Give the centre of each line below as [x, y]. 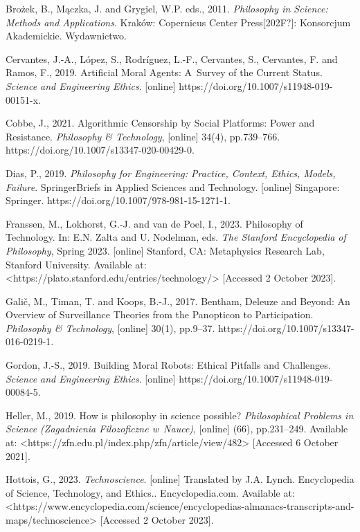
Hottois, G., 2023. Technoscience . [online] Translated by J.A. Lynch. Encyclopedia [180, 479]
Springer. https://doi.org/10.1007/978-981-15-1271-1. [118, 200]
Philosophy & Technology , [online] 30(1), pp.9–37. [110, 328]
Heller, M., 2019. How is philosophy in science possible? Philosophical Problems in [180, 415]
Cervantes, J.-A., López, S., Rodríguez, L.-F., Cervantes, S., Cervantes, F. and [172, 58]
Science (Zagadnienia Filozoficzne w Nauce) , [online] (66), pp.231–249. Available [177, 429]
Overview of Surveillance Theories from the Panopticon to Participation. [160, 314]
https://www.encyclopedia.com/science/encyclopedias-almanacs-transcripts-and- [183, 506]
